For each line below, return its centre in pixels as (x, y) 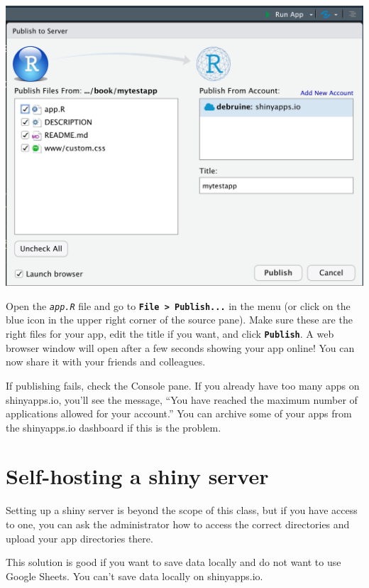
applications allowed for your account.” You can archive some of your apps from (179, 413)
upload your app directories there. (79, 538)
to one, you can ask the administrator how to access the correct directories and (178, 524)
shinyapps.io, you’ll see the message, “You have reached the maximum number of (182, 399)
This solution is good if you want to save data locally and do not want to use (174, 562)
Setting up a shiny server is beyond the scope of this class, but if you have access (182, 510)
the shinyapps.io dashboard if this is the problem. (114, 427)
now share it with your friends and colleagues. (106, 362)
